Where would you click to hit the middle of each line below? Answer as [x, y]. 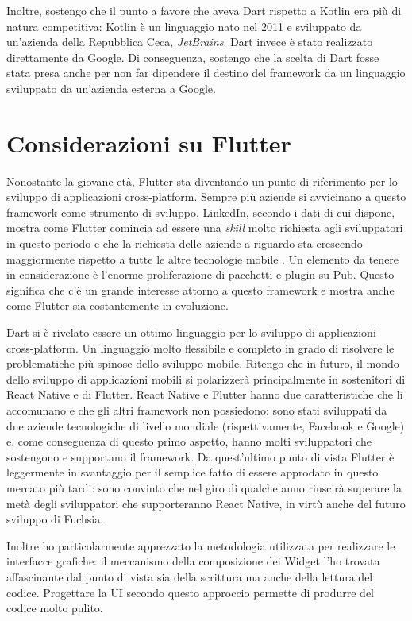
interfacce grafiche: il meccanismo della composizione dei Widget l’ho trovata [193, 561]
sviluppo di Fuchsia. [55, 519]
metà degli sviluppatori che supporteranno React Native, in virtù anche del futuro [206, 503]
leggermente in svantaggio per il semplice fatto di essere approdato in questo [193, 472]
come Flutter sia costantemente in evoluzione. [117, 305]
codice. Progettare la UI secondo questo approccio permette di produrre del [191, 592]
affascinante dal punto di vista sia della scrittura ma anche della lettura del [190, 576]
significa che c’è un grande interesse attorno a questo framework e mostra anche [200, 289]
